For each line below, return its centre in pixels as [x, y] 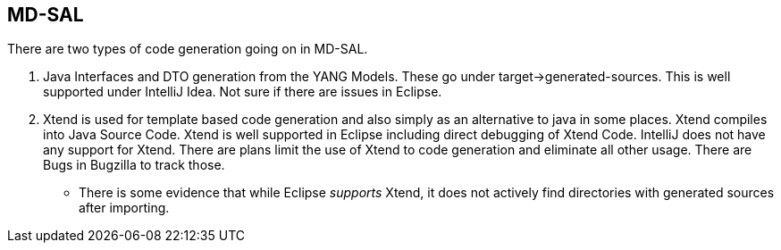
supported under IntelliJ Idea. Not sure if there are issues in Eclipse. [243, 92]
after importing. [124, 208]
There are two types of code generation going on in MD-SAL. [188, 49]
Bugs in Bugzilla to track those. [134, 165]
